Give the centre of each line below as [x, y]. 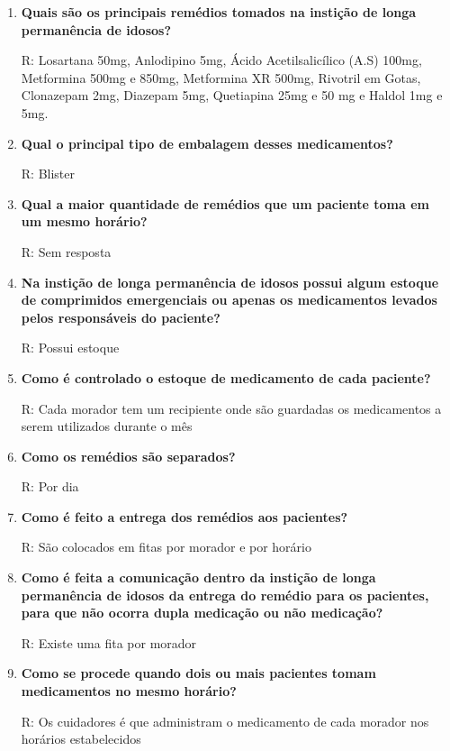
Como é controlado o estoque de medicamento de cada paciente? [226, 377]
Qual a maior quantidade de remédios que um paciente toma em [225, 203]
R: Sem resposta [66, 251]
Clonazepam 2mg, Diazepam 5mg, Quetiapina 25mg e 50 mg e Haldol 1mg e [232, 95]
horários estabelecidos [81, 739]
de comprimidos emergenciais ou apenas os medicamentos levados [229, 300]
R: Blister [48, 174]
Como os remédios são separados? [128, 456]
